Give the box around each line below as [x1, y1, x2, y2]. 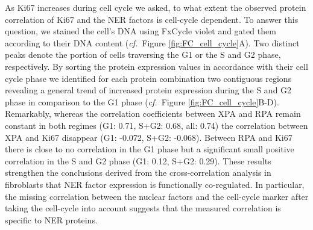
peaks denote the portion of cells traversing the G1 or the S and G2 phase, [5, 48, 281, 61]
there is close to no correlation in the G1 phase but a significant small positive [5, 143, 294, 155]
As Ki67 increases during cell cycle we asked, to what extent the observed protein [5, 1, 306, 13]
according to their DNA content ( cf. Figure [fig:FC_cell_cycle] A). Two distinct [5, 36, 300, 49]
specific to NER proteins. [5, 213, 98, 226]
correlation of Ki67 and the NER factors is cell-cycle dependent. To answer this [5, 13, 299, 25]
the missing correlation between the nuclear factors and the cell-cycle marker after [5, 190, 309, 202]
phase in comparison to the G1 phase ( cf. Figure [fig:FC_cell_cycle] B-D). [5, 95, 279, 108]
